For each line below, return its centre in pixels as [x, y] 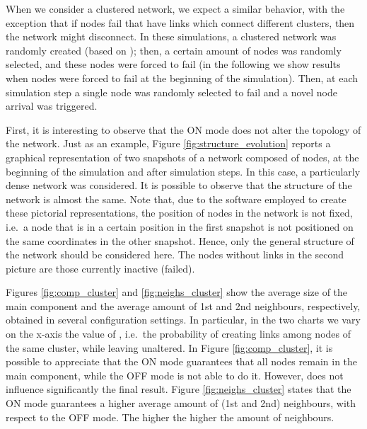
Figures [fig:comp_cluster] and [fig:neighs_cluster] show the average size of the [177, 292]
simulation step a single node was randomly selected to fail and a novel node [172, 92]
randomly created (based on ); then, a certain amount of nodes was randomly [174, 50]
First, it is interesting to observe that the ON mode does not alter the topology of [183, 129]
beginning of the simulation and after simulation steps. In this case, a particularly [183, 171]
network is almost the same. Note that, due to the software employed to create [176, 199]
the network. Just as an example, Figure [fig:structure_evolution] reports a [168, 143]
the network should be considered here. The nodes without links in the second [175, 254]
